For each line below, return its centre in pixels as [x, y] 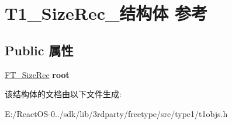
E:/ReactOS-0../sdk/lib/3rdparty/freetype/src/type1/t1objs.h [116, 113]
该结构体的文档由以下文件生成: [63, 94]
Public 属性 [39, 50]
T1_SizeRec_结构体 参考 [106, 13]
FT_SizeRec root [37, 74]
